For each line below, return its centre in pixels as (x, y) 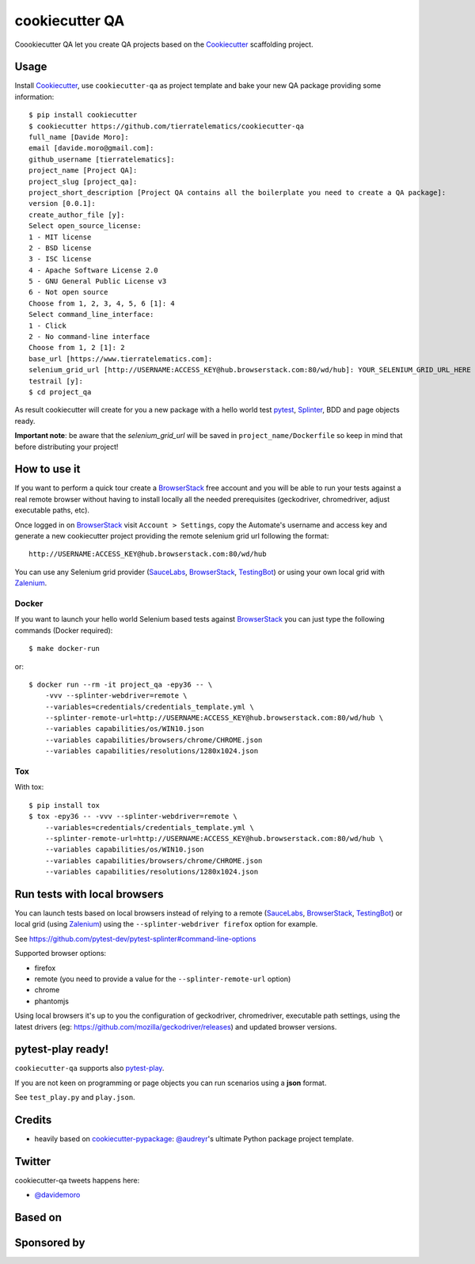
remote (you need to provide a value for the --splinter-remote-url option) (163, 979)
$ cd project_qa (60, 392)
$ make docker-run (65, 649)
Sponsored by (50, 1243)
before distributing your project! (66, 447)
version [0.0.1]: (62, 204)
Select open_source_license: (85, 226)
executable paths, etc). (52, 510)
